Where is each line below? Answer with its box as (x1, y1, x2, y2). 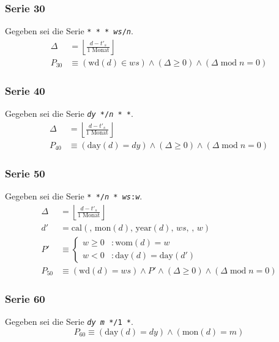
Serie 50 (5, 165, 45, 180)
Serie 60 (5, 291, 45, 306)
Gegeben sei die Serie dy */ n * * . (5, 107, 133, 120)
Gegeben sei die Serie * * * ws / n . (5, 24, 133, 37)
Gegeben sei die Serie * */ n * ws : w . (5, 190, 143, 203)
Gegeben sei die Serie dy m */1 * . (5, 315, 133, 328)
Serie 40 (5, 83, 45, 98)
